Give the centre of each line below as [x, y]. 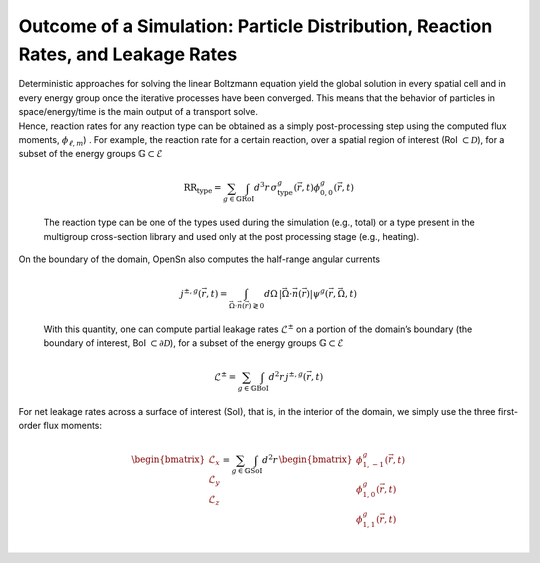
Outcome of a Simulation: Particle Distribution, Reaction [255, 26]
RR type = [202, 189]
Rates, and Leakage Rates [128, 54]
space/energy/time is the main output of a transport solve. [138, 112]
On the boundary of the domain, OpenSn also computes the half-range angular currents [199, 259]
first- [508, 411]
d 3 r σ [265, 187]
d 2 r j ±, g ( [287, 376]
